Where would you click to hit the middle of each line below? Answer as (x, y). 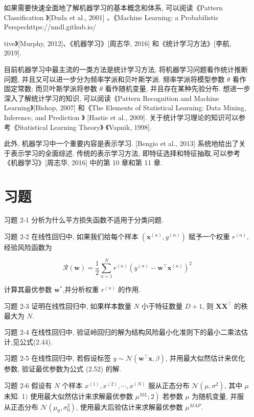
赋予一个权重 (209, 236)
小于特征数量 (162, 306)
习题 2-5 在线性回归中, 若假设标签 (58, 358)
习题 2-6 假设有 (28, 385)
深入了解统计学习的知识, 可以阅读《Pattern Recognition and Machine (112, 98)
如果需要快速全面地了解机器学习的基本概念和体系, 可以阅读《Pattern (114, 7)
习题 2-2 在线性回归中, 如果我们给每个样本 (71, 236)
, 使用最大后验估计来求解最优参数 (129, 406)
